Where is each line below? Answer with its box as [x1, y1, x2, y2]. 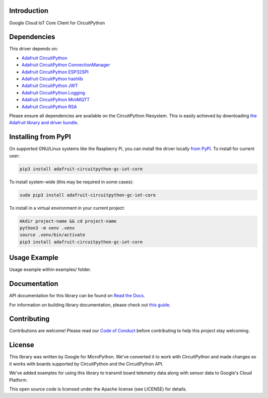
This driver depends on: [9, 46, 58, 52]
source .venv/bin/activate [19, 232, 85, 238]
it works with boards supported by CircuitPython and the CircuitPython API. [9, 361, 164, 367]
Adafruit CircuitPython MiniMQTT [21, 97, 90, 103]
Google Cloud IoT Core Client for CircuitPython [9, 20, 105, 26]
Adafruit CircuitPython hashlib [21, 76, 83, 81]
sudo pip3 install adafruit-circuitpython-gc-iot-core [19, 192, 156, 198]
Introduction [9, 6, 49, 15]
